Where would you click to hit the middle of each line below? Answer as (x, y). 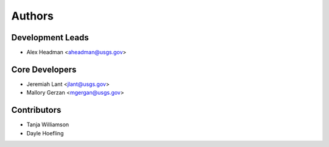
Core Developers (44, 69)
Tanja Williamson (48, 124)
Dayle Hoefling (45, 133)
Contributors (36, 110)
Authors (33, 16)
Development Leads (50, 38)
